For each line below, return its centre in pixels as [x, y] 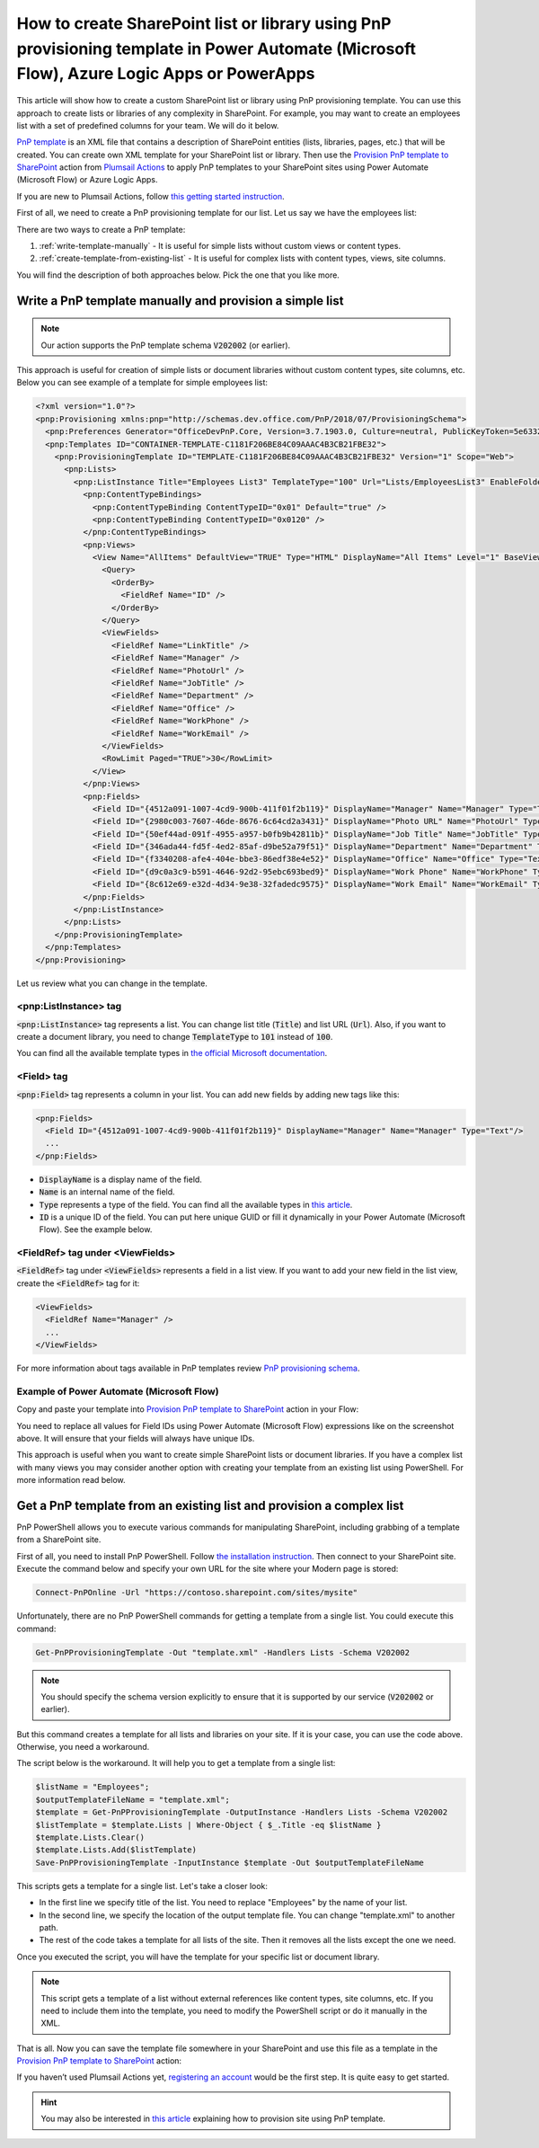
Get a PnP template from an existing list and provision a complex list [210, 1505]
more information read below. [71, 1480]
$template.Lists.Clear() [90, 1837]
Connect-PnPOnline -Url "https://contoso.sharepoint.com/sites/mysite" [197, 1593]
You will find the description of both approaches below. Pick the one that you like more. [178, 275]
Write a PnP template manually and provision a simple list [180, 301]
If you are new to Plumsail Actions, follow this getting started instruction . [150, 196]
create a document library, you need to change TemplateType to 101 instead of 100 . [175, 1037]
